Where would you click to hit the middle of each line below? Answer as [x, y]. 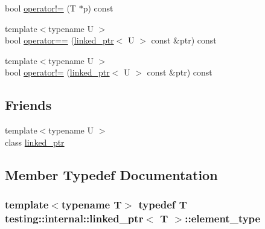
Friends [28, 105]
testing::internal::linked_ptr [74, 218]
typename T [91, 205]
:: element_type [223, 218]
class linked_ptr [35, 142]
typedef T [163, 205]
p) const [98, 8]
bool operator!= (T [40, 8]
